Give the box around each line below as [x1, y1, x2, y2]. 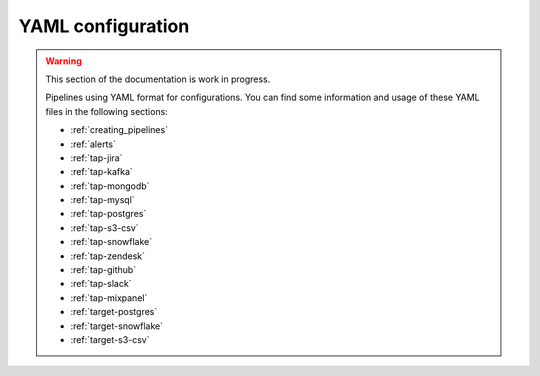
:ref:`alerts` [70, 138, 117, 150]
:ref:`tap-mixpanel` [70, 291, 148, 304]
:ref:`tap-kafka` [70, 166, 134, 178]
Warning [45, 55, 82, 67]
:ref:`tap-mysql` [70, 194, 135, 206]
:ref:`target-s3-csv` [70, 333, 150, 345]
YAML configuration [18, 15, 190, 37]
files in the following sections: [45, 105, 169, 117]
